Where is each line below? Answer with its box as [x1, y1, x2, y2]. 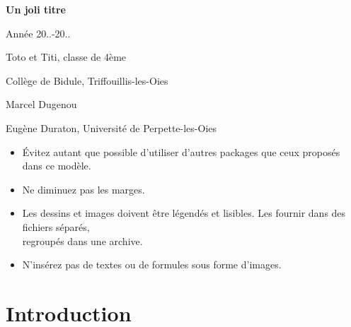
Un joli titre [6, 2, 66, 16]
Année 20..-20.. [6, 25, 71, 40]
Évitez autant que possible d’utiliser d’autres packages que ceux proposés [22, 144, 340, 159]
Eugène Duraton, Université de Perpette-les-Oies [6, 120, 217, 135]
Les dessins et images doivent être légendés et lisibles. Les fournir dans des [22, 206, 346, 220]
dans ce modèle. [22, 158, 91, 173]
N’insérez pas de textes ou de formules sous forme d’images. [22, 257, 282, 272]
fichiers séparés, [22, 219, 90, 234]
